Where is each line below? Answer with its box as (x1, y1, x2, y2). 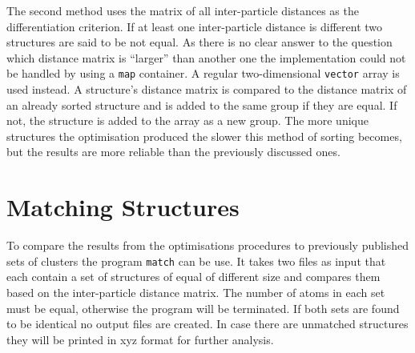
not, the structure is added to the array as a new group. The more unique (6, 112, 369, 129)
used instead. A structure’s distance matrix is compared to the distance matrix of (6, 81, 407, 98)
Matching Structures (6, 191, 240, 223)
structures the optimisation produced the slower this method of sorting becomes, (6, 127, 402, 144)
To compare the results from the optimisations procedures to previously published (6, 237, 409, 254)
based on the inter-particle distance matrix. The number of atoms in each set (6, 283, 385, 300)
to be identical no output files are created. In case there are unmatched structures (6, 315, 409, 332)
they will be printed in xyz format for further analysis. (6, 331, 274, 347)
